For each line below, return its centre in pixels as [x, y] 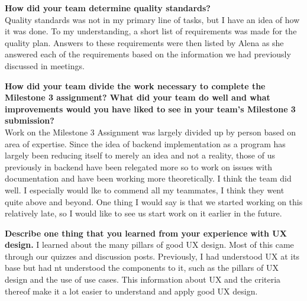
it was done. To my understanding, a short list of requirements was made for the [151, 31]
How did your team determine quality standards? [108, 8]
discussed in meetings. [45, 65]
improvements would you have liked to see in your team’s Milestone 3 [150, 109]
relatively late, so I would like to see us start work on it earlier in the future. [143, 213]
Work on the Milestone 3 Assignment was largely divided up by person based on [151, 132]
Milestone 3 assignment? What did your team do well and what [138, 97]
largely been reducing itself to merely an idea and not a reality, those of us [140, 155]
